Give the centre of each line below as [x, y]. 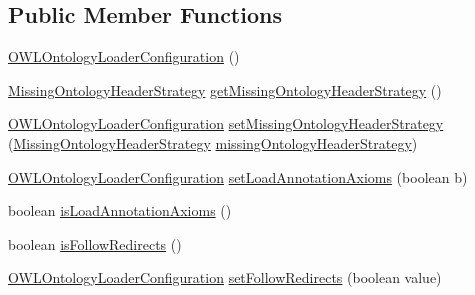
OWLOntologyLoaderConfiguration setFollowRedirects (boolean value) [225, 277]
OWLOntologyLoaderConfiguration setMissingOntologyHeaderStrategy [226, 123]
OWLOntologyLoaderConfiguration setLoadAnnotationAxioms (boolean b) [238, 176]
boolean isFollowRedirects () [95, 243]
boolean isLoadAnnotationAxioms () [120, 210]
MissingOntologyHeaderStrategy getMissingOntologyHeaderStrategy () [225, 89]
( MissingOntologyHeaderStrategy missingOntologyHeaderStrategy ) [213, 142]
